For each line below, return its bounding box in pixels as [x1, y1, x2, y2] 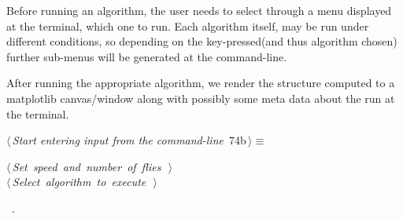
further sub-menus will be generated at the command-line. [6, 48, 287, 64]
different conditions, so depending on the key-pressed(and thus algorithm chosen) [6, 33, 397, 49]
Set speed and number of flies [12, 158, 161, 174]
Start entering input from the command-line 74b [12, 132, 246, 148]
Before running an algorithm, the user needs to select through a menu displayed [6, 2, 392, 18]
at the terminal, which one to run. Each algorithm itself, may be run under [6, 17, 369, 34]
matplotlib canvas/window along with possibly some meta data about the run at [6, 89, 395, 106]
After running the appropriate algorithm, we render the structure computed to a [6, 75, 395, 91]
